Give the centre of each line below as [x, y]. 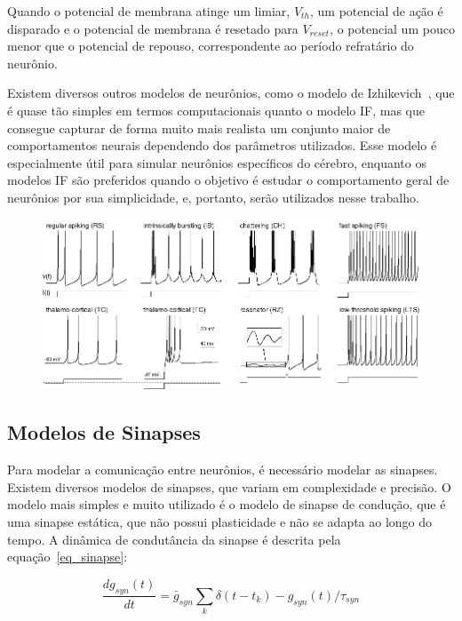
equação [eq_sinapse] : [68, 557]
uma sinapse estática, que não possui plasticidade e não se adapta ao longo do [220, 521]
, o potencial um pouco [392, 28]
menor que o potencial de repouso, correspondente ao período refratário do [211, 46]
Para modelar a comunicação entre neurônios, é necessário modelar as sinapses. [223, 470]
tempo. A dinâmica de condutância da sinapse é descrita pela [174, 539]
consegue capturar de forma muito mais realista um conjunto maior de [199, 127]
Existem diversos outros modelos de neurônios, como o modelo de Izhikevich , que [231, 93]
